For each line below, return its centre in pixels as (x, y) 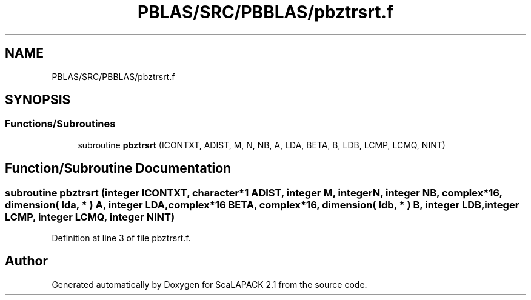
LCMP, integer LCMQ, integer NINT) (90, 217)
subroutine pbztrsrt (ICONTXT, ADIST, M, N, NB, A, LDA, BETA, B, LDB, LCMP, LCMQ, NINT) (262, 145)
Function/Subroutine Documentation (118, 168)
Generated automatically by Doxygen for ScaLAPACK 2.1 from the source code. (209, 284)
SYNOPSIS (38, 100)
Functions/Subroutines (60, 124)
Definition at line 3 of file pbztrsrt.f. (121, 238)
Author (26, 261)
